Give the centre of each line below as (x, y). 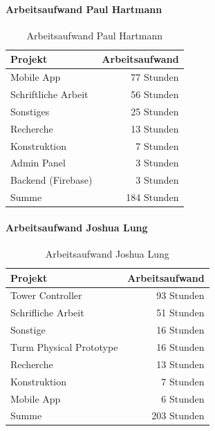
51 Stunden (180, 313)
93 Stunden (180, 295)
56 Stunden (155, 94)
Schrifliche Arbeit (47, 313)
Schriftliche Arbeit (49, 94)
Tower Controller (46, 295)
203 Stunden (178, 415)
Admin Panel (38, 163)
